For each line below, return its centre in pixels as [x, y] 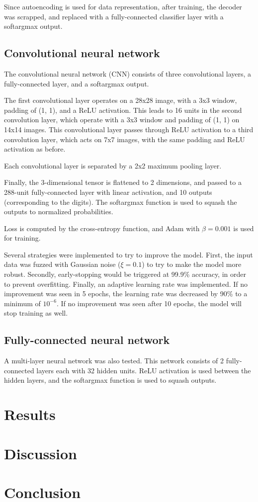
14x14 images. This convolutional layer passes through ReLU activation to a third [129, 129]
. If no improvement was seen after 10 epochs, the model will [149, 303]
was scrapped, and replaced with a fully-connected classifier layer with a [114, 16]
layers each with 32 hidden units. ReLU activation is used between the [144, 370]
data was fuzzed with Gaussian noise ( [62, 264]
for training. [22, 238]
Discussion [41, 453]
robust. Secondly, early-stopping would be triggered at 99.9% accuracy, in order [125, 274]
